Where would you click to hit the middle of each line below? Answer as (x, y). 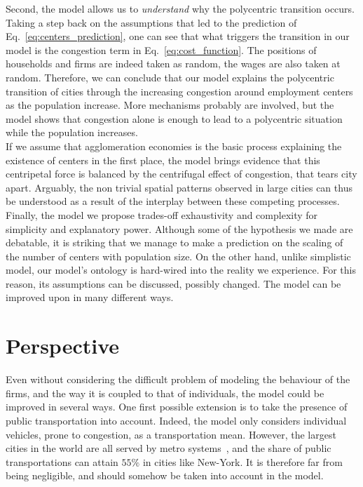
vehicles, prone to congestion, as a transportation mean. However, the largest (171, 434)
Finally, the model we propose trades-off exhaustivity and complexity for (162, 214)
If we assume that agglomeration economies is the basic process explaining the (174, 146)
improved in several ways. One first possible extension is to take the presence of (177, 407)
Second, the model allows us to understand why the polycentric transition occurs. (180, 8)
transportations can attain (62, 461)
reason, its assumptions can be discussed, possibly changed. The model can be (173, 283)
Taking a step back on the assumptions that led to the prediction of (151, 22)
